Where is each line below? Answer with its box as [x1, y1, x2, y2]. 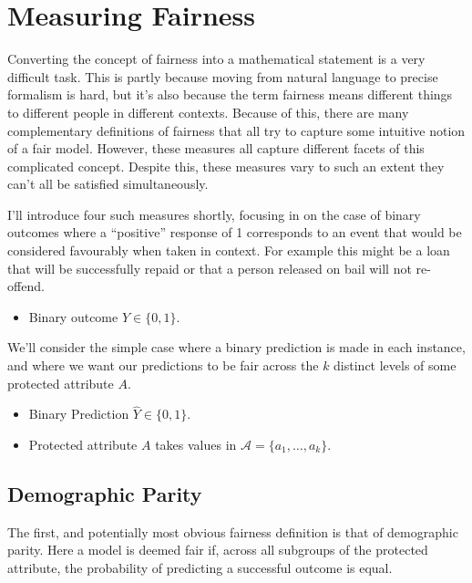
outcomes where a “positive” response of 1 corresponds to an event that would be [7, 223, 462, 242]
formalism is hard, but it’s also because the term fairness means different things [7, 85, 453, 104]
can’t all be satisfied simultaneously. [7, 174, 209, 193]
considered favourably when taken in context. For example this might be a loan [7, 241, 450, 260]
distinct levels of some [333, 356, 457, 375]
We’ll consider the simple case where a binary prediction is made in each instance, [7, 338, 466, 357]
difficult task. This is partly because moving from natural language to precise [7, 67, 438, 86]
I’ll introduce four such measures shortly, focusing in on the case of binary [7, 204, 421, 224]
